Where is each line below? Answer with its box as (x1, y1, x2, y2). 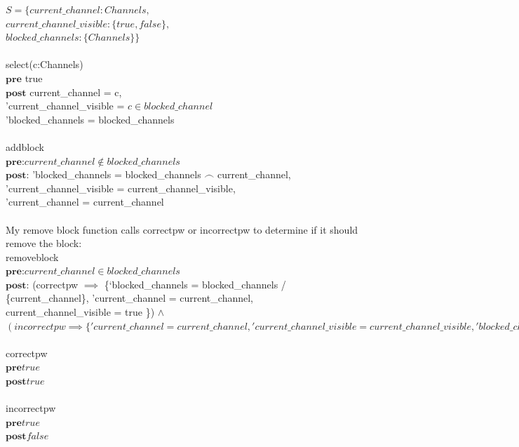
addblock (6, 139, 44, 154)
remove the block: (6, 236, 82, 251)
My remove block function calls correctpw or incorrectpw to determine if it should (6, 222, 358, 236)
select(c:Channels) (6, 57, 83, 72)
